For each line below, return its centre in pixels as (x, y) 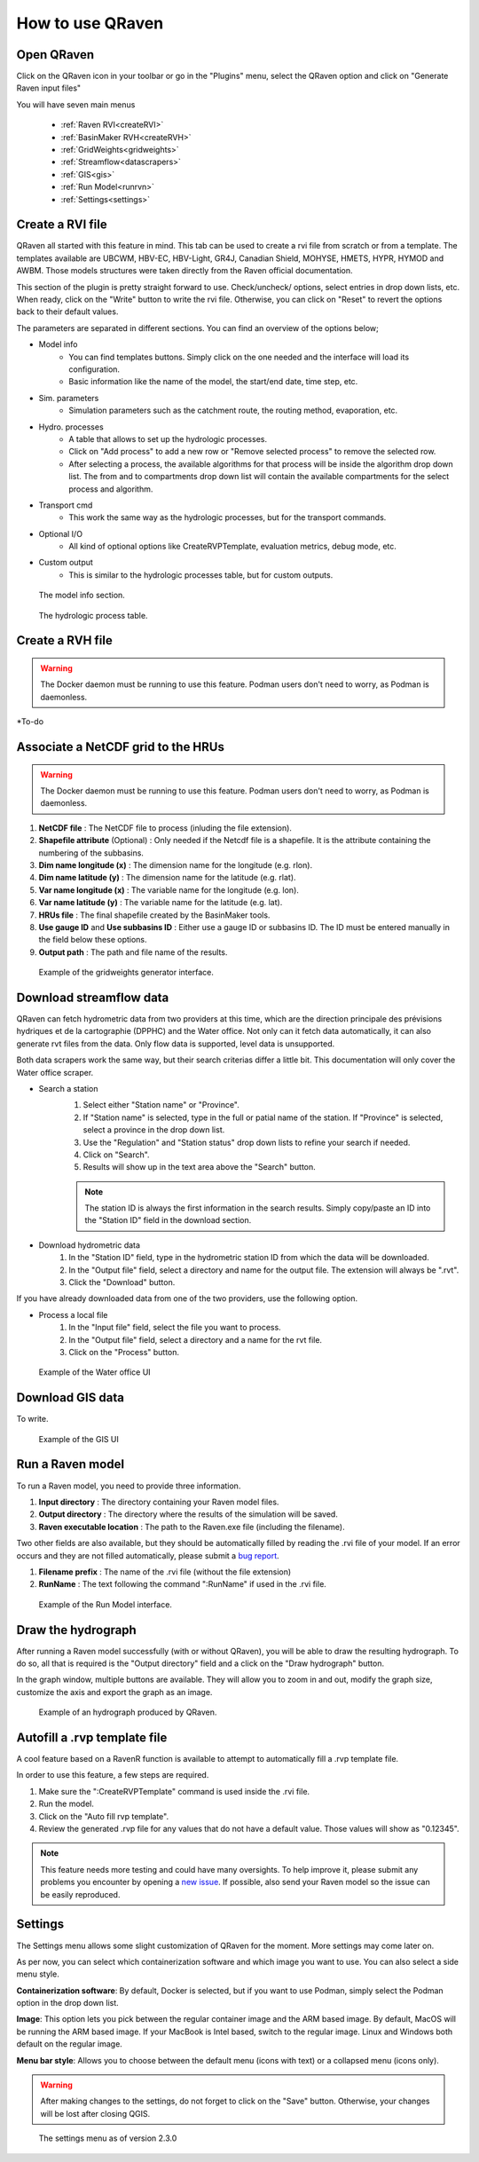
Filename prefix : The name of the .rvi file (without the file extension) (165, 1572)
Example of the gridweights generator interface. (126, 973)
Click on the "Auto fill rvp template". (103, 1816)
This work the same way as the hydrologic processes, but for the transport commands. (228, 517)
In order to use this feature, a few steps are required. (113, 1775)
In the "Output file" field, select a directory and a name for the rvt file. (196, 1339)
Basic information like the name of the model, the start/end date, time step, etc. (213, 382)
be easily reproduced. (80, 1894)
